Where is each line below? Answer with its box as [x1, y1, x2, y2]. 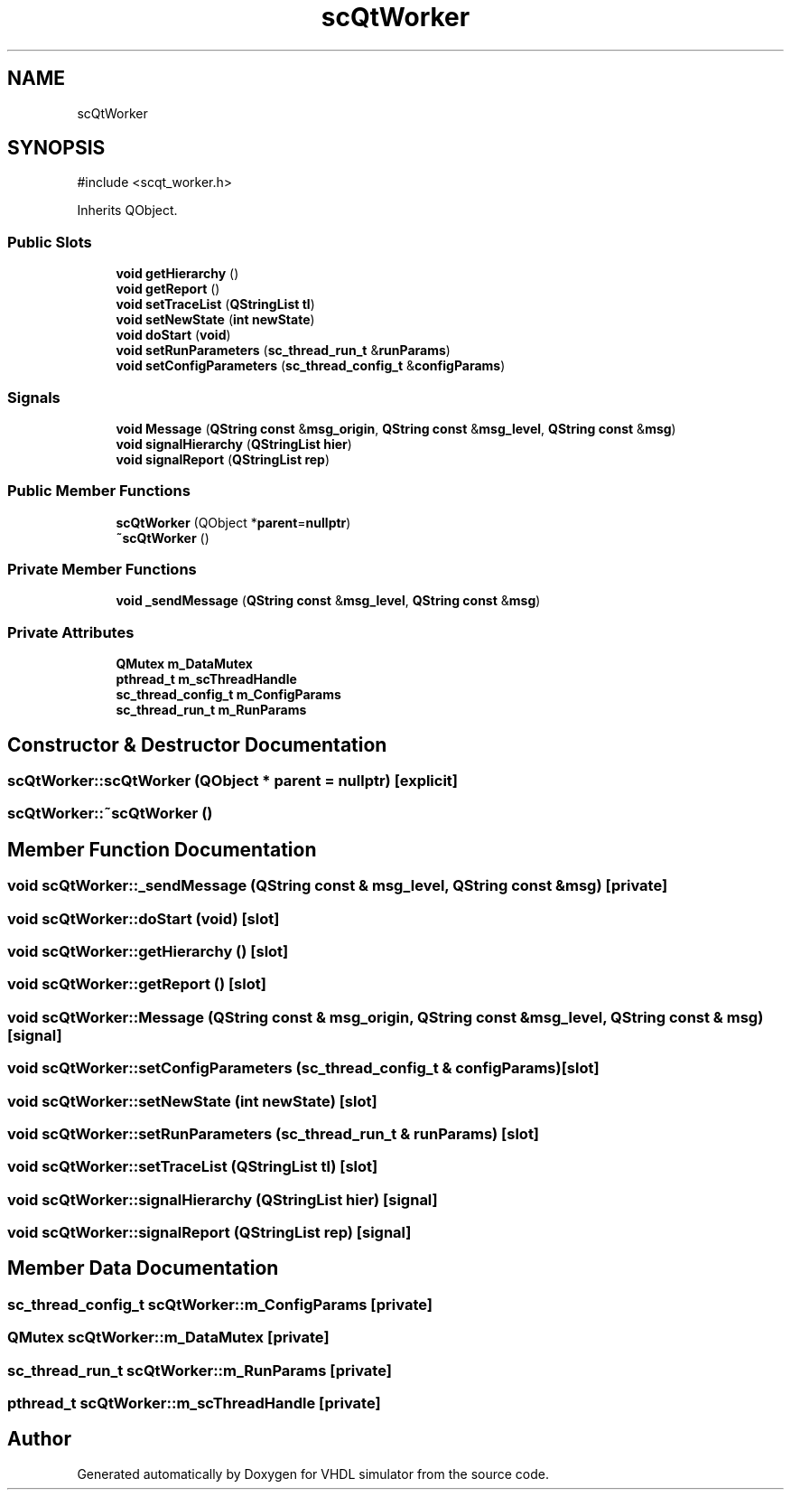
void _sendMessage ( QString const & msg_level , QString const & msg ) [116, 593, 541, 609]
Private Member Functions [7, 560, 197, 579]
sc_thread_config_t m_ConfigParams [116, 687, 341, 703]
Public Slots [7, 232, 92, 251]
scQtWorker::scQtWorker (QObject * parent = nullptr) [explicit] [7, 772, 459, 791]
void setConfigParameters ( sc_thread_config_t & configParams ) [116, 358, 506, 374]
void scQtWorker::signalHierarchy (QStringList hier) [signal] [7, 1190, 438, 1209]
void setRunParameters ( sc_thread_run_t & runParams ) [116, 342, 451, 359]
